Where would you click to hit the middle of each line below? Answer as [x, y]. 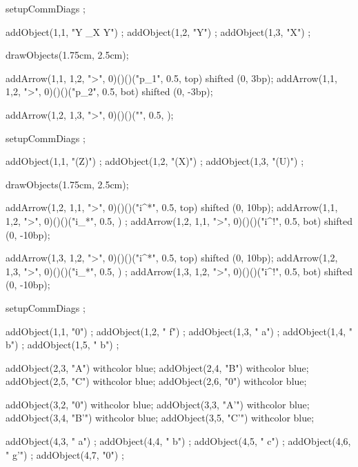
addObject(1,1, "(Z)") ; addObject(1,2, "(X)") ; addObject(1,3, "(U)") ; [155, 161]
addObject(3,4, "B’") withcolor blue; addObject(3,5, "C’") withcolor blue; [160, 418]
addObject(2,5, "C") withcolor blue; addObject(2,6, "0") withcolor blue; [156, 381]
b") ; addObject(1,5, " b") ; [62, 345]
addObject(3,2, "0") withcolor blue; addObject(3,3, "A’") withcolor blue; [158, 404]
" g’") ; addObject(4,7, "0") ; [65, 454]
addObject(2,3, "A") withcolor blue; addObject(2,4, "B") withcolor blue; [157, 367]
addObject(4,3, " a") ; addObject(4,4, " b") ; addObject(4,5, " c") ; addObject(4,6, [178, 441]
